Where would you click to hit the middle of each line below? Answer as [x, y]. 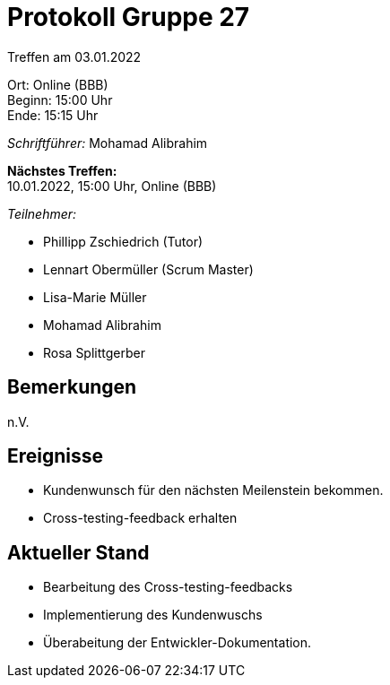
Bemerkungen [72, 387]
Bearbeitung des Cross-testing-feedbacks [168, 587]
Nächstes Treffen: [62, 170]
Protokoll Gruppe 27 [129, 17]
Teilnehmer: [42, 213]
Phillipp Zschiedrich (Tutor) [123, 241]
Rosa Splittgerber [94, 352]
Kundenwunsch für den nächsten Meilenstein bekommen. [213, 490]
